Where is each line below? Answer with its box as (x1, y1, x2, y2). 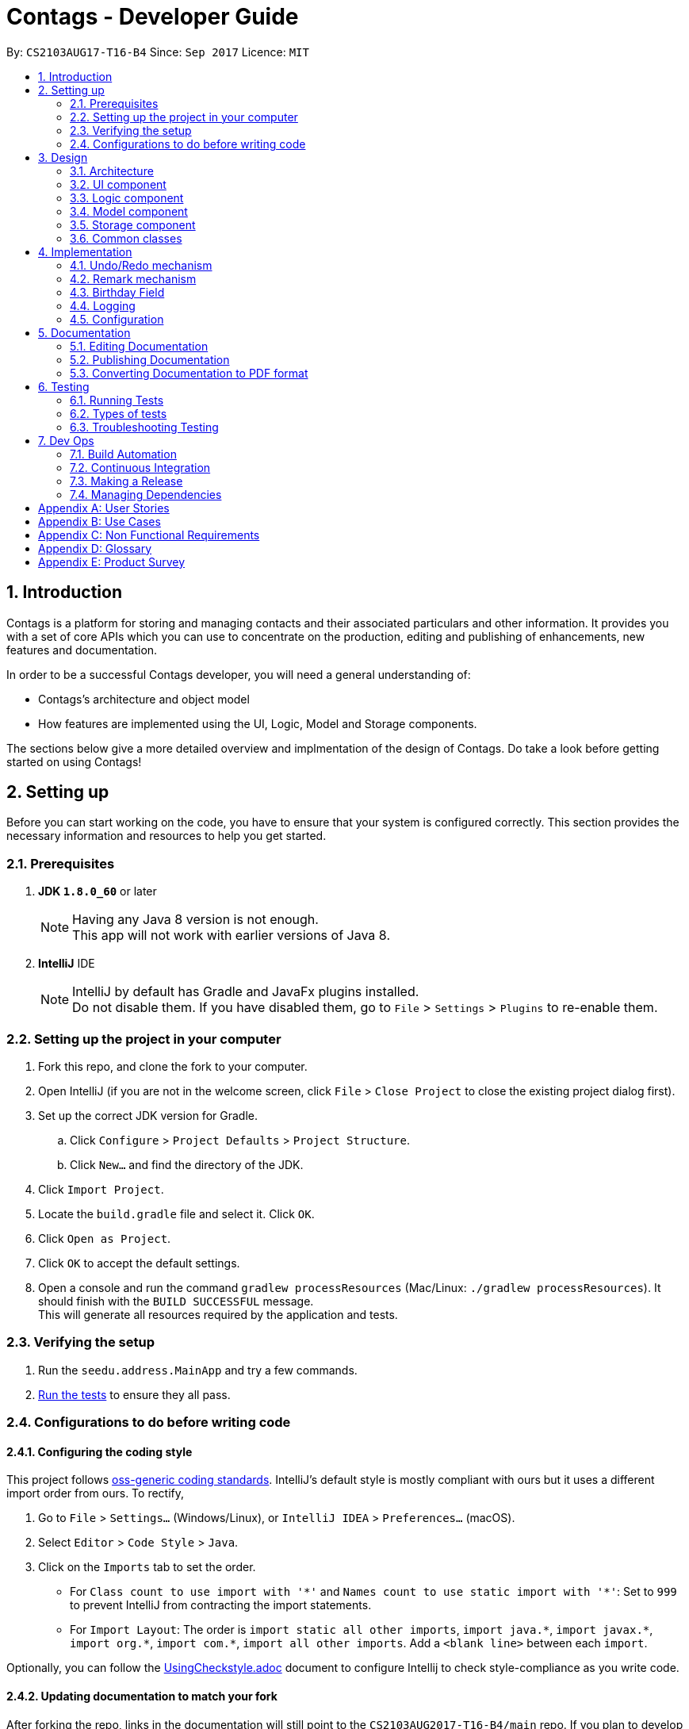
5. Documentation (38, 325, 131, 339)
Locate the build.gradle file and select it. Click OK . (38, 1206, 315, 1221)
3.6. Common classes (70, 231, 182, 245)
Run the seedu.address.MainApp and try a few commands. (38, 1363, 358, 1377)
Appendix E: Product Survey (38, 554, 186, 569)
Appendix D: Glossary (38, 541, 152, 555)
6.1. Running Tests (70, 393, 164, 407)
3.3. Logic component (70, 190, 184, 205)
